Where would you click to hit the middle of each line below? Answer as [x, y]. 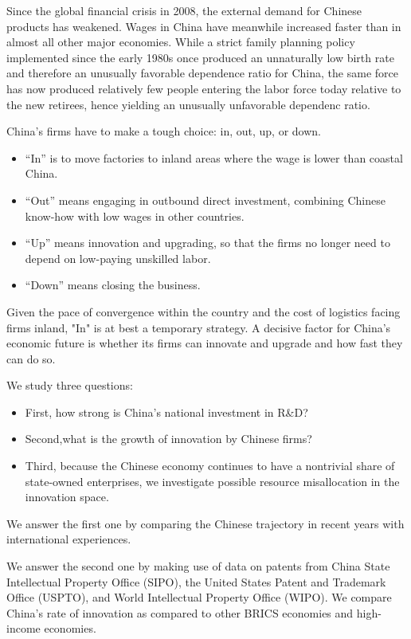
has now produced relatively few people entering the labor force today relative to [204, 88]
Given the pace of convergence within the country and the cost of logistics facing [204, 311]
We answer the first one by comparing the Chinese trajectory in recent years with [205, 523]
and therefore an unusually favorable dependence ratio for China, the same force [202, 73]
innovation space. [67, 497]
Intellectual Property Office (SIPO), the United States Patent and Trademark [196, 581]
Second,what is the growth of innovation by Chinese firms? [168, 439]
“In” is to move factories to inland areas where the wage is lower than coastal [214, 157]
